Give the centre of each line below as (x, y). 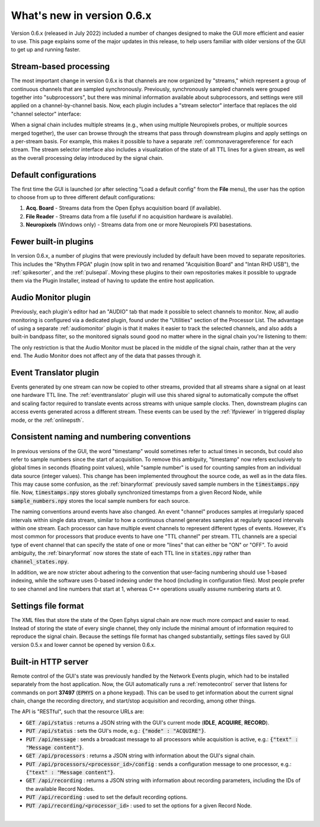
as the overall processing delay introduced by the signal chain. (87, 158)
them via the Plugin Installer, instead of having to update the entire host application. (113, 281)
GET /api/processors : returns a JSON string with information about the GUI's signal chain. (140, 756)
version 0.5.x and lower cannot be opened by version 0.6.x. (83, 645)
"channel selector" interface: (46, 114)
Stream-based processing (60, 67)
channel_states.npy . (40, 561)
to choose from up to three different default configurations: (83, 197)
